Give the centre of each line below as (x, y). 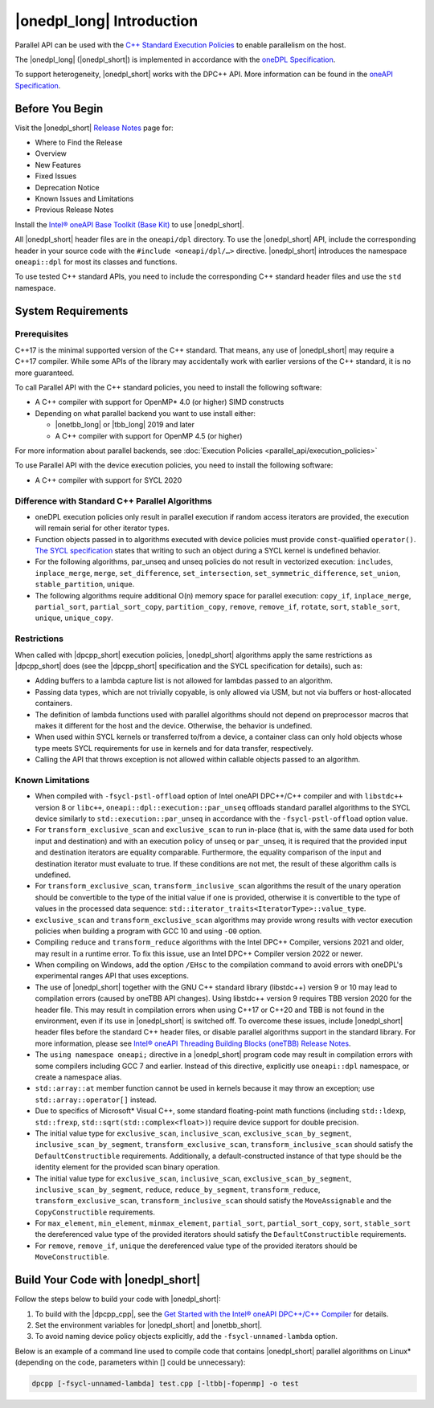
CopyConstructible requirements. (95, 1212)
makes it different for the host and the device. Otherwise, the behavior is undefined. (174, 725)
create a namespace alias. (78, 1077)
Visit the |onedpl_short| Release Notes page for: (94, 128)
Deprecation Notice (67, 187)
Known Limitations (52, 780)
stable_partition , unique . (85, 584)
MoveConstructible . (72, 1257)
